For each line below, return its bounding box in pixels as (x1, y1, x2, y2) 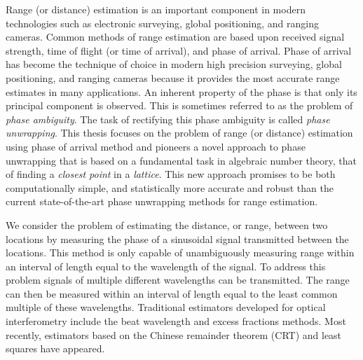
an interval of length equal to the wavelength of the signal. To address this (6, 258, 326, 273)
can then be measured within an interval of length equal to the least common (6, 286, 338, 300)
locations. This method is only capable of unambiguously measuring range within (6, 245, 355, 260)
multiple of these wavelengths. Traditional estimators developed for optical (6, 300, 326, 314)
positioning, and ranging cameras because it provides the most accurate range (6, 70, 340, 85)
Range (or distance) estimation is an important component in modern (6, 2, 306, 16)
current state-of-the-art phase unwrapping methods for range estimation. (6, 194, 318, 209)
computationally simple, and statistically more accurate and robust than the (6, 180, 334, 195)
